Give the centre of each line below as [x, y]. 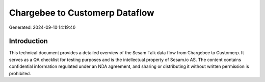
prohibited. [20, 73]
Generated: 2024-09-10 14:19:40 [42, 27]
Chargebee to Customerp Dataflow [82, 13]
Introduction [28, 41]
